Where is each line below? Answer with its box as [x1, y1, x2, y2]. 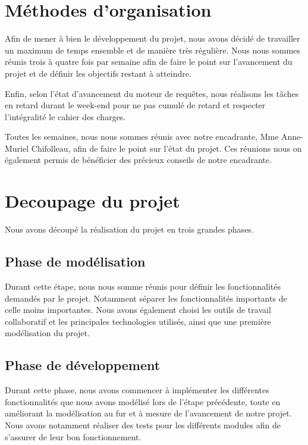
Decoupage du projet [5, 189, 180, 213]
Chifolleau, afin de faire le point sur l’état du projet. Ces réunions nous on [31, 142, 302, 154]
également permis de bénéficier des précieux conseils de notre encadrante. [5, 153, 272, 166]
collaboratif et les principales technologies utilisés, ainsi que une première [5, 315, 271, 327]
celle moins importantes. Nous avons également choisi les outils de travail [5, 303, 271, 316]
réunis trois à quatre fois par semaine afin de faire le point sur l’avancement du [5, 55, 293, 68]
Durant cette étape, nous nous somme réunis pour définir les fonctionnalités [5, 280, 281, 292]
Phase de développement [5, 356, 161, 374]
